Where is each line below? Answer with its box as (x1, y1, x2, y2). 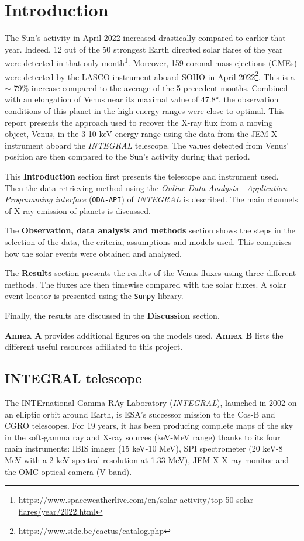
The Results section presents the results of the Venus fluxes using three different (5, 267, 296, 279)
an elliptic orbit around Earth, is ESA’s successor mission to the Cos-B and (5, 408, 275, 420)
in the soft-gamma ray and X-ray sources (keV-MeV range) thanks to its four (5, 430, 281, 443)
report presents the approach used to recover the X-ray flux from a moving (5, 116, 273, 128)
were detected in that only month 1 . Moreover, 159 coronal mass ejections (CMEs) (5, 55, 297, 68)
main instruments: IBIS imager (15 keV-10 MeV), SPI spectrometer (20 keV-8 (5, 442, 283, 454)
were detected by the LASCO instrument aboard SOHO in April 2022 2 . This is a (5, 68, 295, 82)
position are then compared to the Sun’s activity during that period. (5, 150, 250, 163)
